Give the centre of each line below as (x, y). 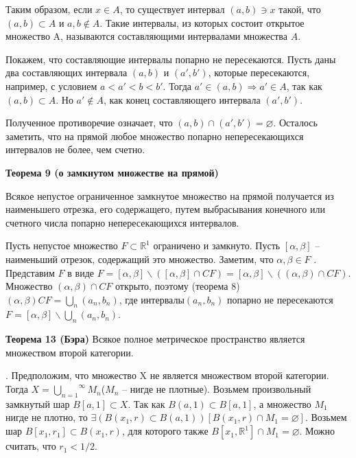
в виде (81, 272)
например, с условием (51, 85)
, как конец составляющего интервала (182, 99)
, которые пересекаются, (259, 72)
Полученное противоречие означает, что (89, 123)
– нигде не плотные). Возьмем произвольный (217, 389)
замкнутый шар (38, 403)
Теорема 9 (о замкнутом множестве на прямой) (112, 172)
